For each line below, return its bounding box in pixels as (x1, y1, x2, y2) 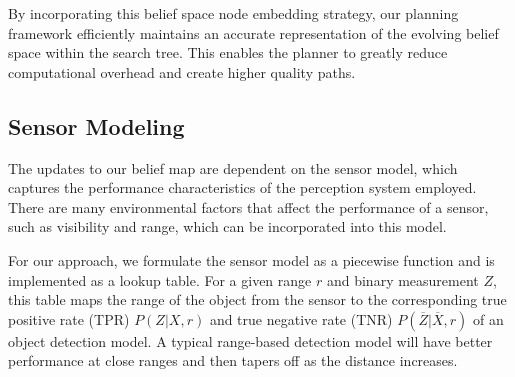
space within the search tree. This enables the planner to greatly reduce (8, 42, 448, 63)
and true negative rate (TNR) (209, 308, 393, 329)
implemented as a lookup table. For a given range (8, 269, 312, 290)
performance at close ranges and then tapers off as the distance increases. (8, 350, 458, 371)
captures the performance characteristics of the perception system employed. (8, 177, 477, 198)
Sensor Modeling (8, 110, 185, 141)
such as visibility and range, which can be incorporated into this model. (8, 216, 447, 237)
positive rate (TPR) (8, 308, 130, 329)
